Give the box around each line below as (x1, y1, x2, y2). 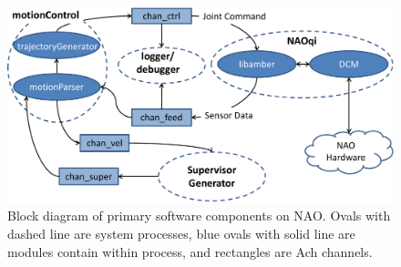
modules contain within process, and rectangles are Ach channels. (7, 241, 373, 261)
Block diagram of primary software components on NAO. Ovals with (7, 206, 391, 225)
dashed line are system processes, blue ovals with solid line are (7, 224, 355, 243)
